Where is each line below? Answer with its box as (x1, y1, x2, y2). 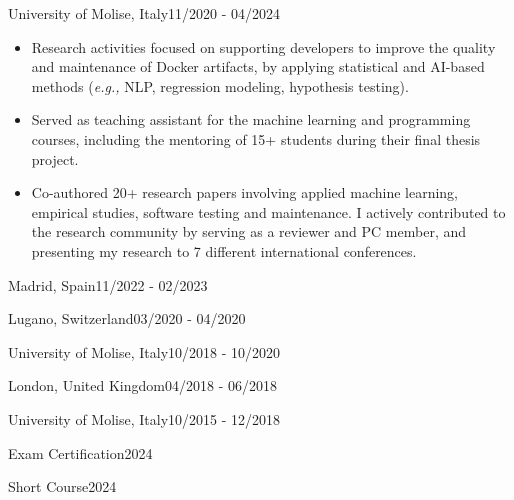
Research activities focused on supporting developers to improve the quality (31, 36, 496, 57)
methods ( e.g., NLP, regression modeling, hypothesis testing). (31, 75, 409, 96)
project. (31, 148, 79, 169)
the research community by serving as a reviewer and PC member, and (31, 221, 467, 242)
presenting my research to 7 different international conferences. (31, 240, 417, 261)
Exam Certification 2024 (8, 442, 153, 463)
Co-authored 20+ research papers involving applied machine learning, (31, 182, 459, 203)
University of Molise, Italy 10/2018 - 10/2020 (8, 341, 281, 362)
